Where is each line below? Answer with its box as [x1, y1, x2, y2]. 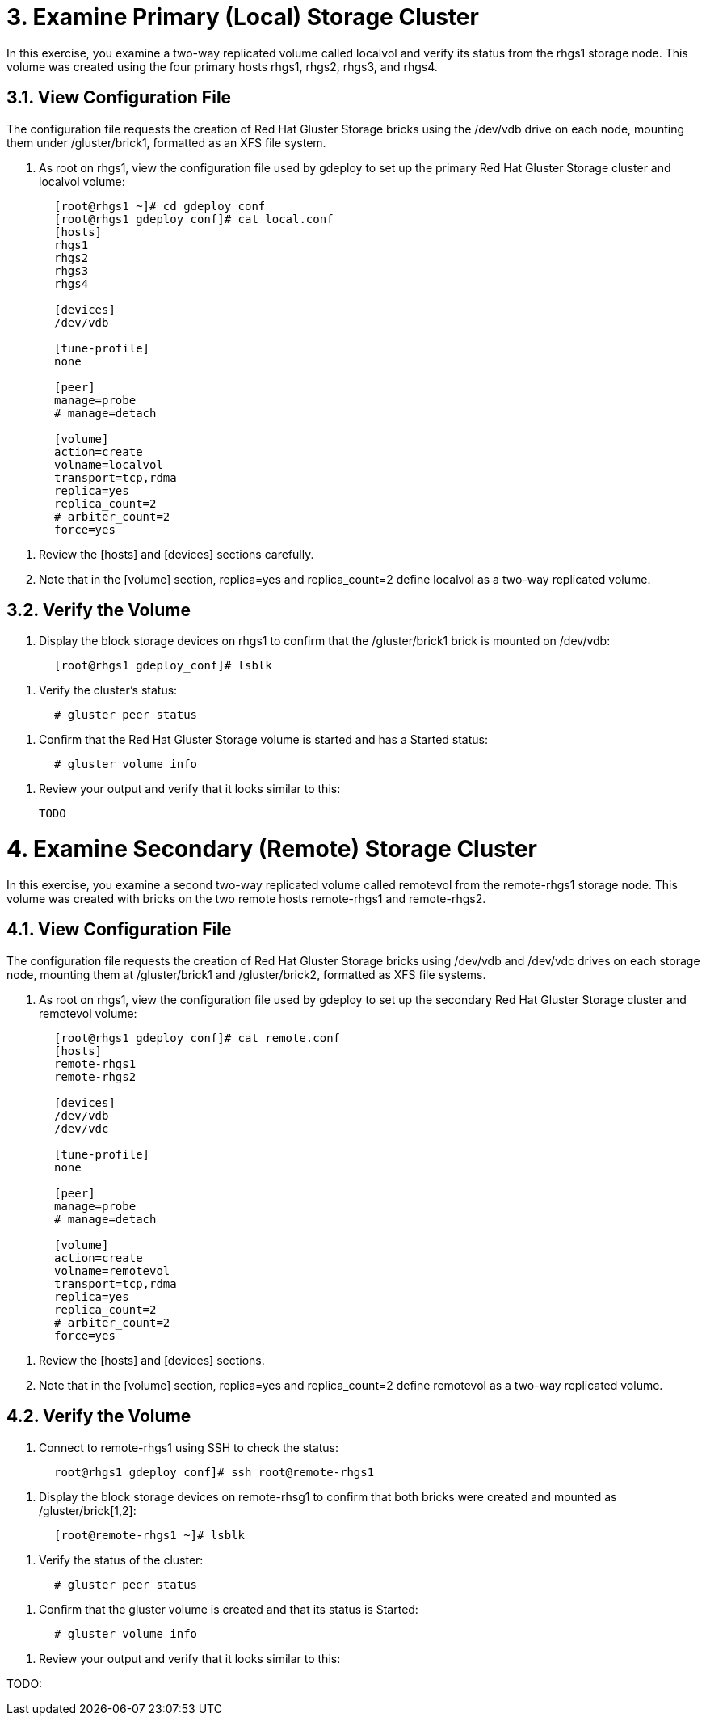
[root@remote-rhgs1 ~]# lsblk [54, 1528, 246, 1542]
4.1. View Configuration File [6, 919, 232, 940]
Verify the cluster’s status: [39, 683, 178, 698]
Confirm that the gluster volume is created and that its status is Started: [39, 1602, 418, 1616]
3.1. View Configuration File [6, 87, 232, 108]
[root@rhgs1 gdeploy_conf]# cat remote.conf [54, 1031, 341, 1045]
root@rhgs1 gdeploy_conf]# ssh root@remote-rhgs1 [54, 1465, 375, 1479]
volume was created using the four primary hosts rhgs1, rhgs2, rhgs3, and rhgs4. [6, 59, 438, 74]
